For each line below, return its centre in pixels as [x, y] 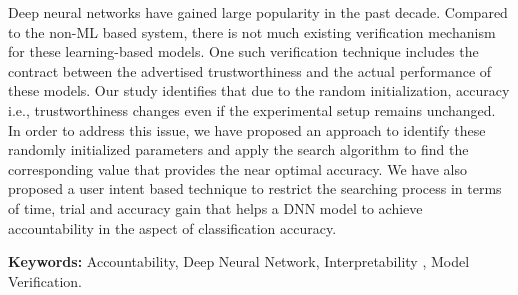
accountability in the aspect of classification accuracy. [172, 227]
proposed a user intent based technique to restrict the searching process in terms [255, 188]
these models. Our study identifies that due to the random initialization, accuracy [259, 90]
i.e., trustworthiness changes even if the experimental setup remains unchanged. [252, 109]
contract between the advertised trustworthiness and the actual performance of [250, 70]
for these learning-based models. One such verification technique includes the [243, 51]
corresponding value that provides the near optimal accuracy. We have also [237, 168]
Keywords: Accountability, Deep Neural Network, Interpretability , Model [239, 261]
